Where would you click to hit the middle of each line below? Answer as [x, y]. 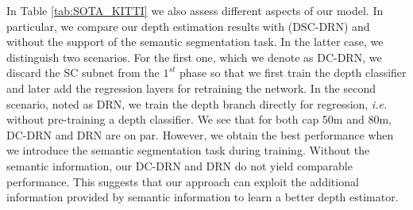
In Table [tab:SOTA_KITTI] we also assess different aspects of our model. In [195, 10]
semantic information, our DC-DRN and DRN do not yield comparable [179, 165]
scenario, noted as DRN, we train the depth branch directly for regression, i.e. [197, 103]
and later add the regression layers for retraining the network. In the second [191, 88]
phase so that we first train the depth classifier [293, 73]
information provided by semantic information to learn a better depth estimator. [203, 197]
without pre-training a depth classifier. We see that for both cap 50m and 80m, [199, 119]
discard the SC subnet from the [83, 73]
